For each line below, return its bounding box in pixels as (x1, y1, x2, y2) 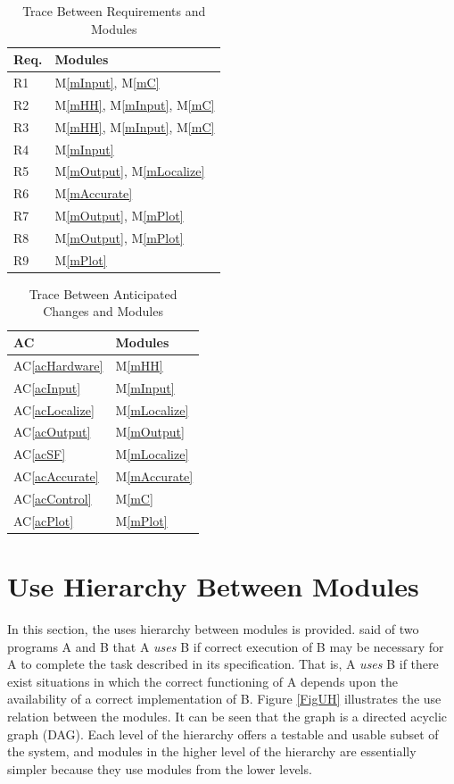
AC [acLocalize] (13, 400, 95, 419)
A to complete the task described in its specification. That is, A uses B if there (7, 655, 439, 673)
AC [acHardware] (13, 355, 103, 374)
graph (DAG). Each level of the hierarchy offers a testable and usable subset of (7, 724, 439, 743)
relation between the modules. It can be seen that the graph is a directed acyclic (7, 707, 448, 725)
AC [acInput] (13, 378, 81, 396)
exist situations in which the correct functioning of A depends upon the (7, 671, 398, 690)
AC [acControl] (13, 488, 92, 507)
